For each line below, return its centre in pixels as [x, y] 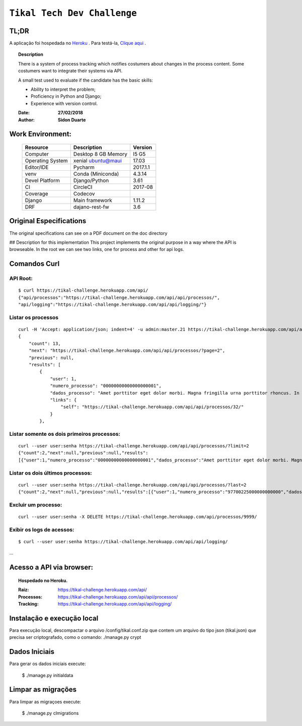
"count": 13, [45, 343]
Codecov [84, 193]
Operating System [46, 160]
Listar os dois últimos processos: [51, 473]
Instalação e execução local [54, 618]
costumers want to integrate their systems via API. [70, 71]
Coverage [36, 193]
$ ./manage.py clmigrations [50, 713]
